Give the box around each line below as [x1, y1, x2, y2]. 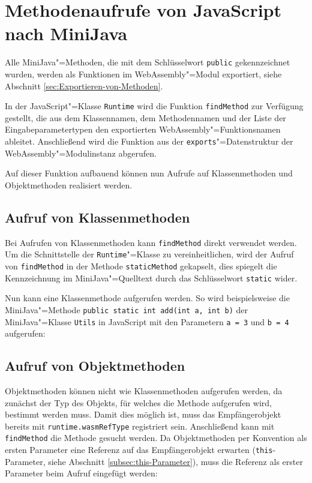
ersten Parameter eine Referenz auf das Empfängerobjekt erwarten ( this [5, 443, 273, 456]
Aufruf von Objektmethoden [5, 356, 185, 375]
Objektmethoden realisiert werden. [5, 178, 133, 191]
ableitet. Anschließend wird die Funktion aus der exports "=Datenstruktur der [5, 135, 293, 147]
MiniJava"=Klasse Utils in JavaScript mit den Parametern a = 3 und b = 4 [5, 315, 289, 328]
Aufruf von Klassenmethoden [5, 208, 190, 226]
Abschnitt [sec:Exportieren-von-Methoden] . [5, 79, 163, 92]
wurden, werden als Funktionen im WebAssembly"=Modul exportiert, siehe [5, 67, 282, 80]
